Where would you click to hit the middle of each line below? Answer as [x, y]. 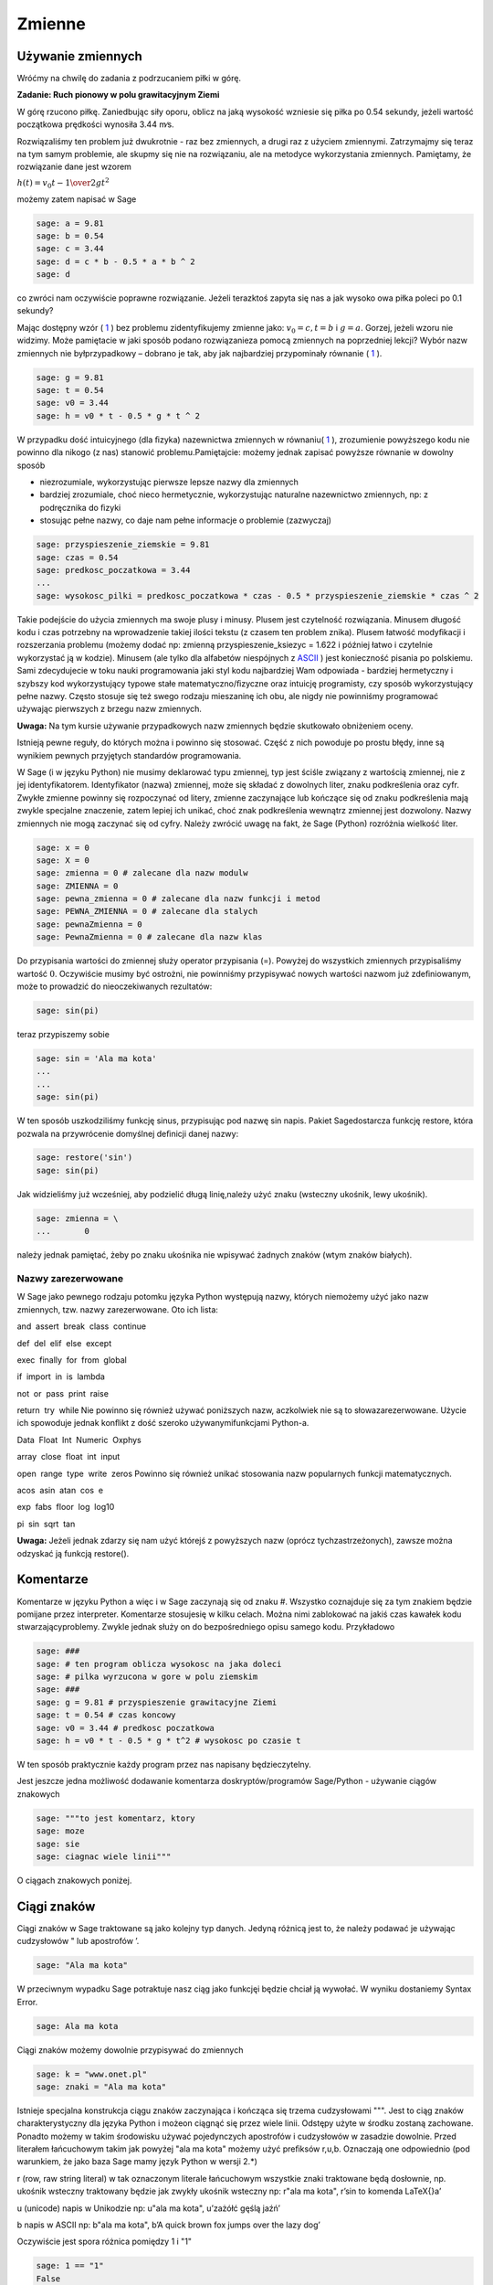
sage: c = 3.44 [70, 249]
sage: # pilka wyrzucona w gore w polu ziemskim [147, 1677]
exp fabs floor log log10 [66, 1507]
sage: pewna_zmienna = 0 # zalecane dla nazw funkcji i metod [178, 899]
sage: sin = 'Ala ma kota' [96, 1058]
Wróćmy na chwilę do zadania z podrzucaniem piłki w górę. [129, 79]
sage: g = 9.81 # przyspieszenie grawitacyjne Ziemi [157, 1702]
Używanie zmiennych [80, 56]
